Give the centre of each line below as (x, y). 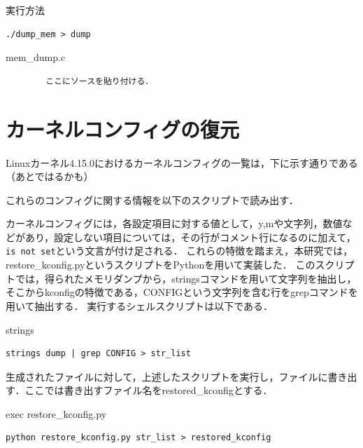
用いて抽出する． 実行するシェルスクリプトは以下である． (140, 305)
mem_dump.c (36, 57)
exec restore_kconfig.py (56, 413)
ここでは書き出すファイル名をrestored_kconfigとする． (149, 390)
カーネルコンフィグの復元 (123, 129)
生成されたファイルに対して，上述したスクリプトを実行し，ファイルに (167, 376)
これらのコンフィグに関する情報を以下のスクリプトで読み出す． (152, 199)
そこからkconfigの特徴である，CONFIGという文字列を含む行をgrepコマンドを (182, 292)
